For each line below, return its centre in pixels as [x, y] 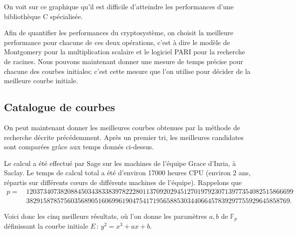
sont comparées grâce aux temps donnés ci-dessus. [79, 147]
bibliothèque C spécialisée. [44, 16]
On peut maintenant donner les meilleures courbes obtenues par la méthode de [122, 127]
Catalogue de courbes [60, 107]
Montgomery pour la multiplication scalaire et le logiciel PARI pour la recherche [125, 52]
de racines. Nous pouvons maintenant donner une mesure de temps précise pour [124, 61]
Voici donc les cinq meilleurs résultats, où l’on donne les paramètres [105, 216]
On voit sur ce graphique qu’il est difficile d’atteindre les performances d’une [119, 6]
